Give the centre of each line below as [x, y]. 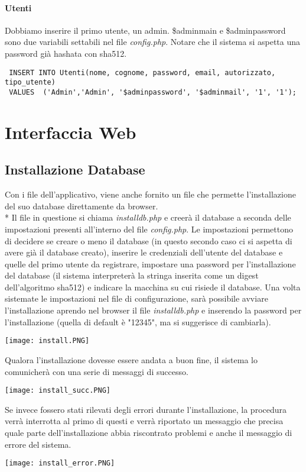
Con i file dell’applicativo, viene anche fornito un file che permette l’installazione [150, 194]
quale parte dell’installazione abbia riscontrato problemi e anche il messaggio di [149, 432]
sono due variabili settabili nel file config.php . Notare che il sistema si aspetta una [153, 42]
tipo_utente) [30, 83]
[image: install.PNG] [47, 341]
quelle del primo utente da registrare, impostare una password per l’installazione [150, 264]
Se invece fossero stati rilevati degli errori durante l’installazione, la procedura [146, 409]
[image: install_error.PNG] [60, 463]
